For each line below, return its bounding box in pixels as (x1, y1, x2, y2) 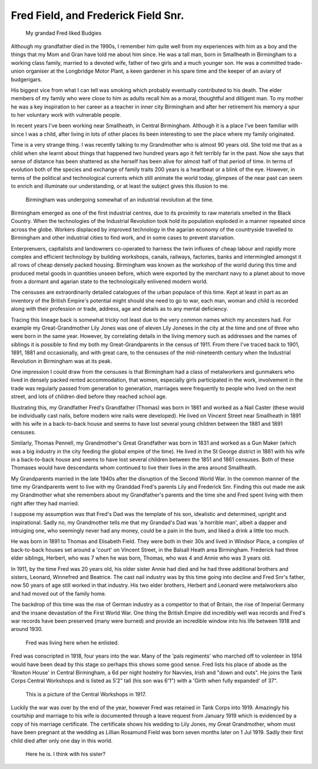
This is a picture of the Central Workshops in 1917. (25, 691, 147, 698)
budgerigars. (11, 75, 42, 83)
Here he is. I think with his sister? (25, 751, 106, 758)
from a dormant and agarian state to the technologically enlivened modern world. (11, 278, 208, 285)
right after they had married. (11, 499, 79, 507)
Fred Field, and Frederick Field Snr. (11, 9, 185, 22)
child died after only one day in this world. (11, 737, 113, 744)
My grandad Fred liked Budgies (25, 29, 102, 37)
